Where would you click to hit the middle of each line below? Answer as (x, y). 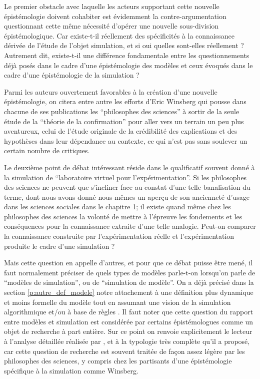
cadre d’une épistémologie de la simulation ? (72, 75)
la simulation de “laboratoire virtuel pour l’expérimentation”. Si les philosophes (125, 177)
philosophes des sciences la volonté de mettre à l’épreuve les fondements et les (123, 216)
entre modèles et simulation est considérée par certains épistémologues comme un (128, 321)
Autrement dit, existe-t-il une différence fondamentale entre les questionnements (127, 55)
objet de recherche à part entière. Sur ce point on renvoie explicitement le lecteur (128, 331)
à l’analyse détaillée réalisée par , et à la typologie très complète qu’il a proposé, (127, 341)
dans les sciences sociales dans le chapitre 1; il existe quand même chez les (117, 207)
